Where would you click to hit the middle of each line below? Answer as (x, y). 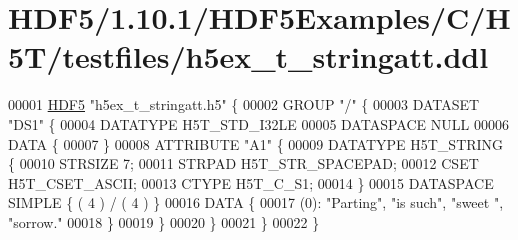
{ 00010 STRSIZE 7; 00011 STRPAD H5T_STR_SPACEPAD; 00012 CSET (243, 163)
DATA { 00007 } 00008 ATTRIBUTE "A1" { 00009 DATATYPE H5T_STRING (256, 143)
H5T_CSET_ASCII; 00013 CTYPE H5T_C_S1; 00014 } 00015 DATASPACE (251, 182)
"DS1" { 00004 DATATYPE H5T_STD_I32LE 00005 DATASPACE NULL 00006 (258, 123)
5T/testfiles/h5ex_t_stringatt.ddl (248, 56)
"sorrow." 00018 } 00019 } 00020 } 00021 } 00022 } (164, 221)
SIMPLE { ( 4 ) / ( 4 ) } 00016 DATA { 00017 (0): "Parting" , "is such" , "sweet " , (256, 202)
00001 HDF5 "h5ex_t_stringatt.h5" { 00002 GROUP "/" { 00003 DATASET (244, 104)
